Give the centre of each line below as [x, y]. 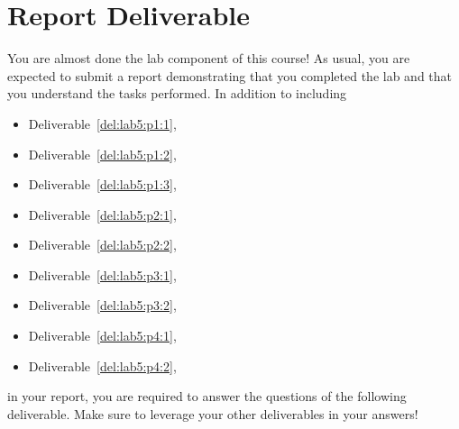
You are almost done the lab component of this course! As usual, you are [209, 58]
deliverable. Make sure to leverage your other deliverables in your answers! [213, 413]
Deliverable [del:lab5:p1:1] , [102, 123]
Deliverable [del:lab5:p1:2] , [102, 154]
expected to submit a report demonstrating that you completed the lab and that [230, 75]
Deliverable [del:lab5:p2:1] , [102, 214]
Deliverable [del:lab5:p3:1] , [102, 274]
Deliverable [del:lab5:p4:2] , [102, 365]
